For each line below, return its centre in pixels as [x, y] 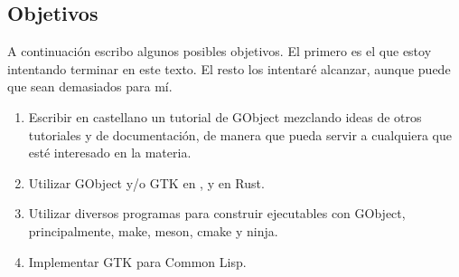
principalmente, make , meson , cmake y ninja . [153, 230]
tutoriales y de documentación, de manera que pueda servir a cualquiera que [240, 134]
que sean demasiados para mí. [90, 86]
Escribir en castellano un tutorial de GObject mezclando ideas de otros [225, 116]
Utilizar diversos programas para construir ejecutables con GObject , [217, 213]
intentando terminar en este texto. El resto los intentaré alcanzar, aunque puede [229, 68]
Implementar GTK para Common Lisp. [137, 261]
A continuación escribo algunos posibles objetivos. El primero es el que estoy [220, 51]
